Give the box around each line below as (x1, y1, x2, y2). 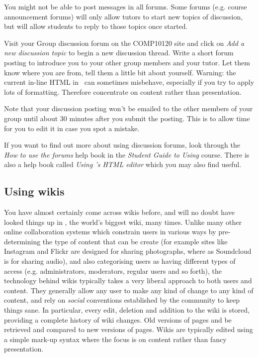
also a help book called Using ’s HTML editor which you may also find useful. (4, 159, 242, 170)
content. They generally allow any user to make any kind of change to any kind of (4, 285, 254, 295)
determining (4, 236, 41, 246)
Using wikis (4, 183, 65, 199)
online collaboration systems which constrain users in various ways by (4, 226, 216, 237)
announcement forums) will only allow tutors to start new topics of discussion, (4, 11, 243, 21)
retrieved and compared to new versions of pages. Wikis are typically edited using (4, 324, 253, 335)
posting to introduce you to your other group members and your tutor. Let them (4, 57, 250, 67)
